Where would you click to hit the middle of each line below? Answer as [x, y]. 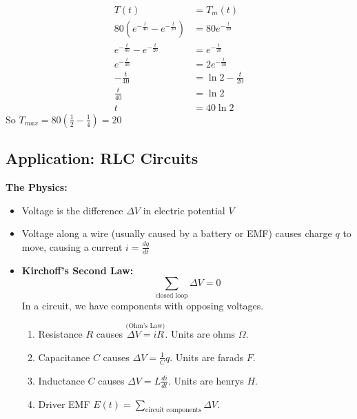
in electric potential [184, 210]
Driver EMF [64, 403]
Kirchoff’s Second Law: [78, 270]
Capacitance [64, 357]
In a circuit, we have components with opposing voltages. [143, 305]
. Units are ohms [200, 334]
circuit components [173, 410]
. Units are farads [207, 357]
